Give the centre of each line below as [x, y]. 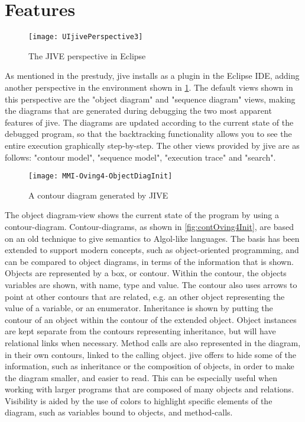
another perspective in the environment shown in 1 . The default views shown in [149, 87]
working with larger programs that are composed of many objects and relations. [150, 389]
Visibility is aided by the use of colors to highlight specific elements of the [139, 400]
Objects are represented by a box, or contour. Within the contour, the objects [146, 273]
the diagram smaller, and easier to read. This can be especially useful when [141, 377]
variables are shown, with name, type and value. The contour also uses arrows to [151, 284]
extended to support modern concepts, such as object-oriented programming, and [152, 250]
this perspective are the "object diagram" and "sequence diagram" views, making [150, 99]
